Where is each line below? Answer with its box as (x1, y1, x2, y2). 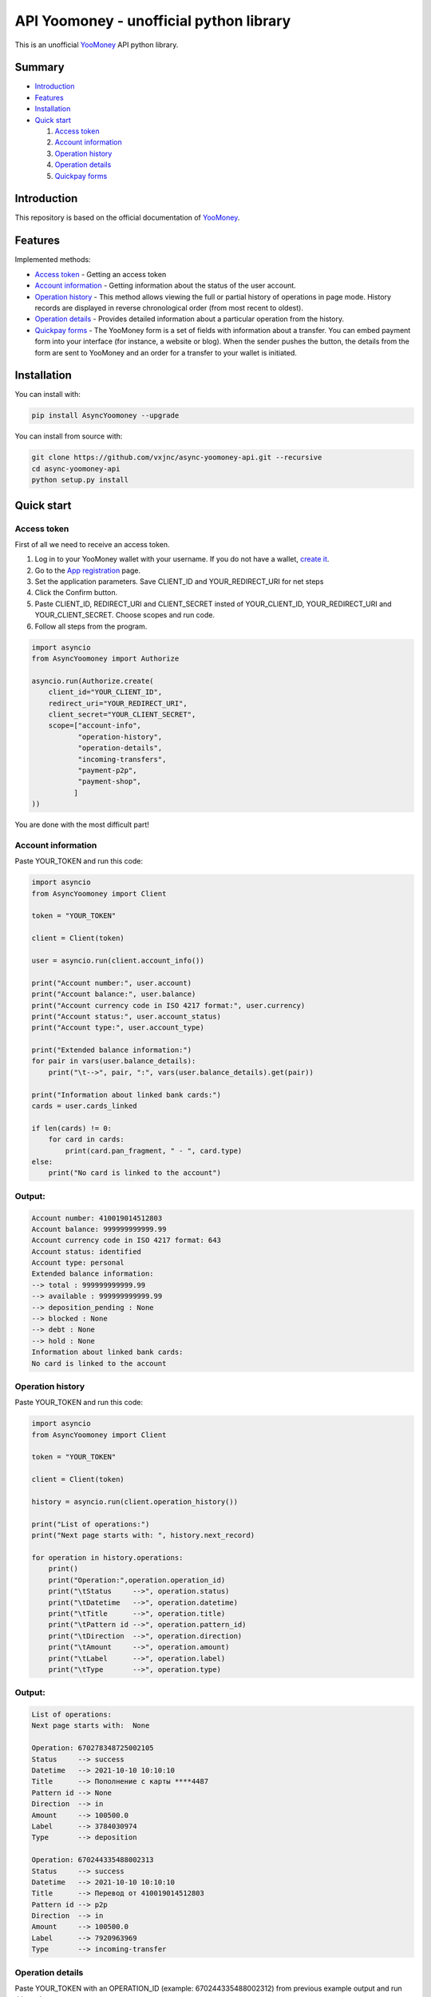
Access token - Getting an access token (34, 269, 167, 279)
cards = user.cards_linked (31, 1102, 137, 1110)
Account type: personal (31, 1258, 125, 1268)
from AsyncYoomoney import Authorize (31, 654, 180, 663)
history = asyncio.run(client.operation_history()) (31, 1498, 239, 1507)
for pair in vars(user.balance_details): (31, 1057, 196, 1066)
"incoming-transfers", (77, 755, 167, 764)
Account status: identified (31, 1247, 141, 1256)
